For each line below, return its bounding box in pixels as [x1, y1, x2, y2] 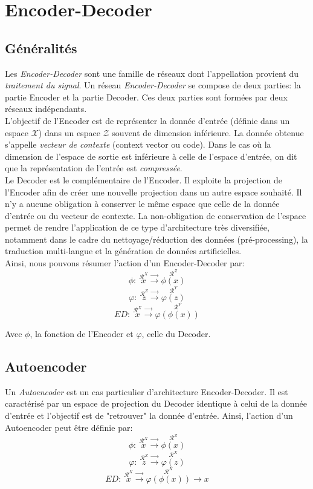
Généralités [5, 38, 77, 57]
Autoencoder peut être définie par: [5, 421, 133, 433]
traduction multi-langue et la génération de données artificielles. [5, 244, 242, 257]
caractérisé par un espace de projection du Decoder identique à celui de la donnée [5, 397, 307, 410]
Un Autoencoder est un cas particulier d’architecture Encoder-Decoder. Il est [5, 385, 288, 398]
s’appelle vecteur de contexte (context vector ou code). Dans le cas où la [5, 138, 271, 151]
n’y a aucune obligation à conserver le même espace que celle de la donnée [5, 197, 280, 210]
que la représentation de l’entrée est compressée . [5, 162, 182, 174]
